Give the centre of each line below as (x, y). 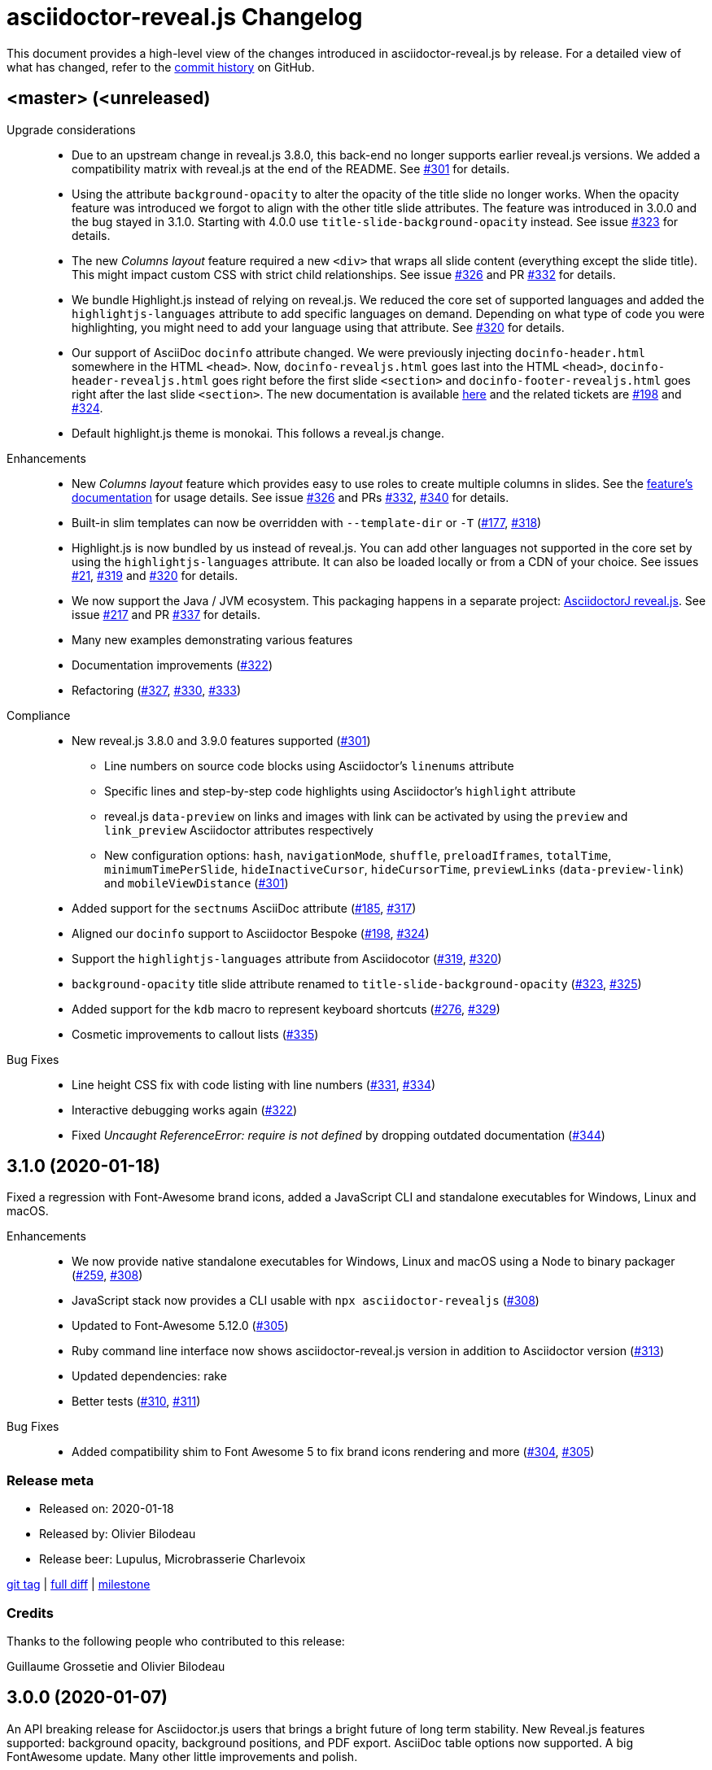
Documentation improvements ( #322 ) (172, 665)
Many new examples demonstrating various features (212, 639)
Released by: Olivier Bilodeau (118, 1534)
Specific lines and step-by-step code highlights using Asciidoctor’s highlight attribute (340, 791)
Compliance (39, 715)
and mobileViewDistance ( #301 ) (197, 883)
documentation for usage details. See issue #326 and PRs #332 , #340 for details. (290, 497)
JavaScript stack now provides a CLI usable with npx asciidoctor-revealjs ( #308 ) (306, 1301)
